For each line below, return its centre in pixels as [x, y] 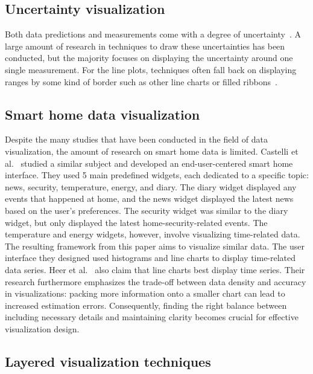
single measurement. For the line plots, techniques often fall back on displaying [151, 69]
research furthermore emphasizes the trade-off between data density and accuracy [156, 281]
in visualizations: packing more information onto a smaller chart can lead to [145, 293]
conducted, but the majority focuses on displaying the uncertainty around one [149, 58]
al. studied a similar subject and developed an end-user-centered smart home [149, 163]
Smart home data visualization [103, 114]
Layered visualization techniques [108, 361]
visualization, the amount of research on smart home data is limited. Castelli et [152, 151]
